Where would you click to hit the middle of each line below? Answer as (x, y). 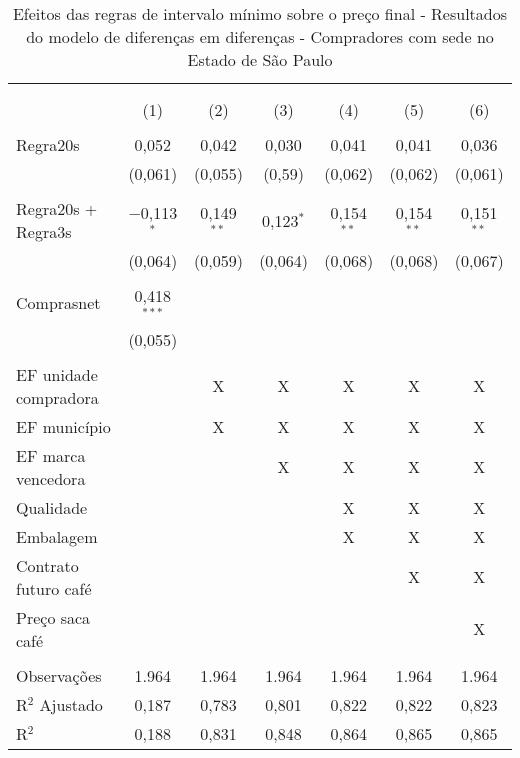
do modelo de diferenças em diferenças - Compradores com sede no (260, 36)
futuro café (54, 588)
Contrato (47, 565)
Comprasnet (58, 303)
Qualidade (52, 507)
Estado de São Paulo (260, 59)
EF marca (51, 455)
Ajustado (71, 704)
